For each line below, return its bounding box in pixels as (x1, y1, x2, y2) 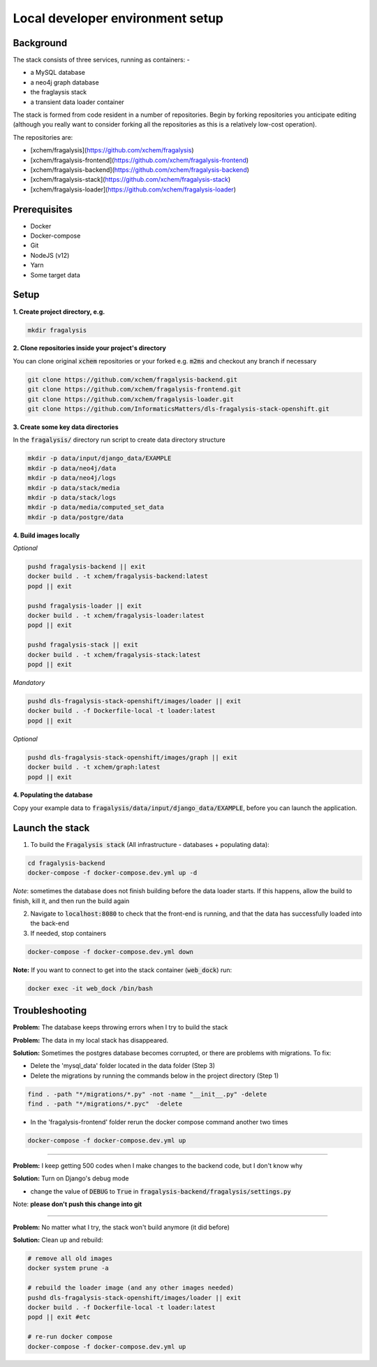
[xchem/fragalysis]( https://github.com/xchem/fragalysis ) (30, 146, 195, 154)
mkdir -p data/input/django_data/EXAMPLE (27, 454, 172, 463)
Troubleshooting (13, 1005, 87, 1017)
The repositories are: (13, 133, 73, 141)
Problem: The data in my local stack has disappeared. (13, 1036, 169, 1044)
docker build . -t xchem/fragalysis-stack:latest (27, 651, 201, 658)
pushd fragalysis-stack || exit (27, 641, 139, 649)
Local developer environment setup (13, 10, 223, 26)
